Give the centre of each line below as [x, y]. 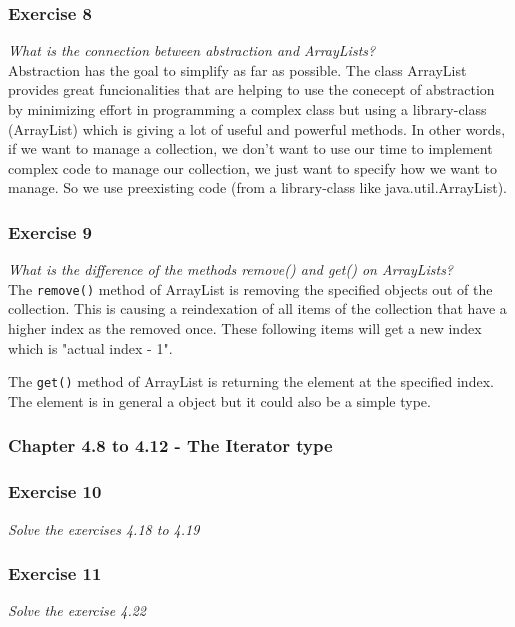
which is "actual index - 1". [90, 347]
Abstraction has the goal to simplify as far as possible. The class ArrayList [237, 69]
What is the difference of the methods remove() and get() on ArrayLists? [231, 269]
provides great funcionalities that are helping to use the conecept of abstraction [251, 89]
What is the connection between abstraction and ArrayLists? [192, 50]
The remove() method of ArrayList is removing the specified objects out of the [250, 288]
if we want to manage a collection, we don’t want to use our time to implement [250, 148]
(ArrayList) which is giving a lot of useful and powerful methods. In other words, [257, 128]
